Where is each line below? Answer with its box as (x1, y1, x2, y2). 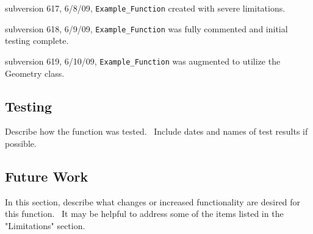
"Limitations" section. (5, 219, 85, 232)
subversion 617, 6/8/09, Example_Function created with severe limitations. (5, 2, 286, 14)
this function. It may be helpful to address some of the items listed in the (5, 207, 284, 220)
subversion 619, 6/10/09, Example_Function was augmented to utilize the (5, 54, 281, 67)
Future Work (5, 166, 88, 185)
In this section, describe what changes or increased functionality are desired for (5, 195, 301, 208)
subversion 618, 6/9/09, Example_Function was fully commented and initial (5, 22, 288, 35)
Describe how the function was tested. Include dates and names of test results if (5, 125, 308, 138)
